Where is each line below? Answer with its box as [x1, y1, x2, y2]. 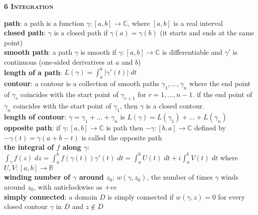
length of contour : [4, 111, 67, 122]
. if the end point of [192, 89, 253, 99]
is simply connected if [107, 191, 174, 202]
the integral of [4, 142, 54, 152]
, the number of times [146, 172, 213, 182]
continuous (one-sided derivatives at [4, 56, 114, 67]
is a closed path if [54, 27, 108, 38]
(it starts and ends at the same [159, 27, 255, 38]
